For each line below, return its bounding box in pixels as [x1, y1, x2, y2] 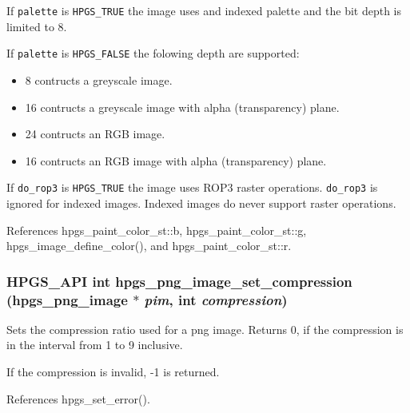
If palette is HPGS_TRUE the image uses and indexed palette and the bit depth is [6, 2, 402, 18]
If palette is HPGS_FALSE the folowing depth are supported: [6, 45, 300, 62]
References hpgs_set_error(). [6, 390, 150, 407]
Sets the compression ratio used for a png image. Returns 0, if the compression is [6, 320, 404, 337]
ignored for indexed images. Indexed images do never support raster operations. [6, 194, 396, 211]
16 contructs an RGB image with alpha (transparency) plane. [25, 152, 327, 169]
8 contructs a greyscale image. [25, 71, 173, 88]
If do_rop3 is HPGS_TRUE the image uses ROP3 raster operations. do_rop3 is [6, 179, 378, 196]
